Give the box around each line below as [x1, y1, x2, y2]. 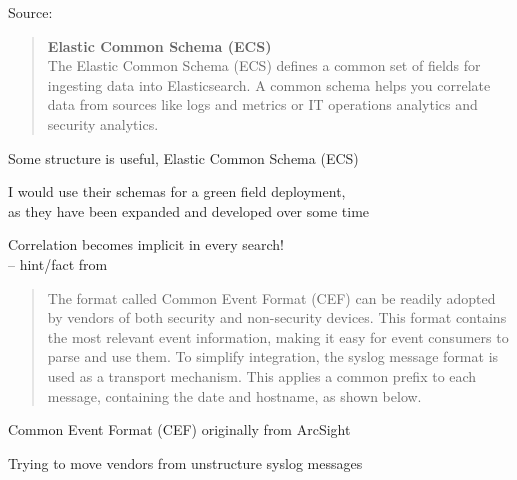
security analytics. [47, 113, 159, 134]
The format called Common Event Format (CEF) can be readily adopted [47, 287, 496, 308]
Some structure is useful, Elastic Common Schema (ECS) [8, 147, 359, 168]
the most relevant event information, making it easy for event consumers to [47, 326, 509, 347]
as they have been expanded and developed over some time [8, 200, 370, 221]
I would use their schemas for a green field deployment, [8, 181, 346, 202]
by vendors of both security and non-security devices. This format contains [47, 307, 507, 328]
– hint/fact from [8, 253, 108, 274]
